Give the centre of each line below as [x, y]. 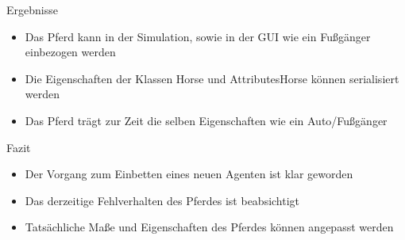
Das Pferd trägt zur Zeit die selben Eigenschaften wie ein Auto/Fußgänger [206, 120]
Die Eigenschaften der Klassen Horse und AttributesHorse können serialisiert [212, 78]
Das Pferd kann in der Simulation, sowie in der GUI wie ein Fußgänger [198, 36]
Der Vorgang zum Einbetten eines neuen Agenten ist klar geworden [189, 174]
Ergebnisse [32, 10]
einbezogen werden [70, 52]
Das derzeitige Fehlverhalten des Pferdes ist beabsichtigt [162, 200]
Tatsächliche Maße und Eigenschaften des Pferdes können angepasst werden [209, 227]
